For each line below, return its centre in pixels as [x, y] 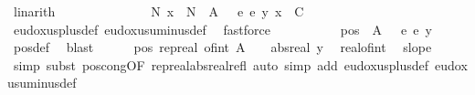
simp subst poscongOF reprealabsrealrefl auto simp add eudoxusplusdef [221, 64]
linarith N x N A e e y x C [158, 11]
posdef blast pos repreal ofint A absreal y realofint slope [222, 47]
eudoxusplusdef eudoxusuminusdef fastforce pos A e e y [222, 29]
